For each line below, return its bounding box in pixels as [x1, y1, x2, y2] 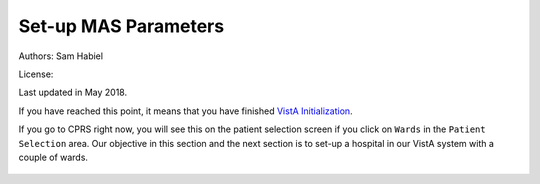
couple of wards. [18, 151, 89, 163]
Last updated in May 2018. [18, 86, 128, 99]
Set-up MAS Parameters [18, 15, 225, 37]
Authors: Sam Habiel [18, 50, 104, 62]
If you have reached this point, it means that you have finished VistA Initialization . [18, 105, 354, 117]
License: [18, 68, 54, 80]
